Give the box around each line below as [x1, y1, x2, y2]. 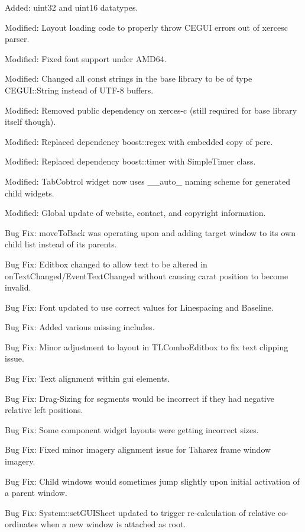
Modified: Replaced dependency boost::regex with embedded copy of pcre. [5, 135, 273, 147]
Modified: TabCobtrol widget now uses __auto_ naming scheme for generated [5, 175, 290, 187]
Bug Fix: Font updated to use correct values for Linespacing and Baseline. [5, 301, 274, 313]
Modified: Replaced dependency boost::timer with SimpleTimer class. [5, 155, 256, 167]
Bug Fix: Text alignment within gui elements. [5, 372, 170, 385]
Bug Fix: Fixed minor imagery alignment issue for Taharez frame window [5, 443, 271, 456]
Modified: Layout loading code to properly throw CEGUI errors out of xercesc [5, 21, 288, 33]
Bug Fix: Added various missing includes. [5, 321, 155, 333]
